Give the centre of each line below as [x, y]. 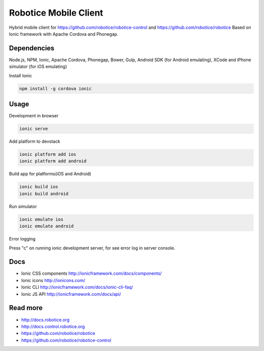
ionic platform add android [53, 161]
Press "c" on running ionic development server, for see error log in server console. [92, 248]
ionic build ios [39, 187]
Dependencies [32, 48]
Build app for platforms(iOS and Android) [50, 174]
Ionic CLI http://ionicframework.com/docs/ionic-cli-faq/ [77, 287]
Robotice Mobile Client [56, 13]
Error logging [22, 239]
